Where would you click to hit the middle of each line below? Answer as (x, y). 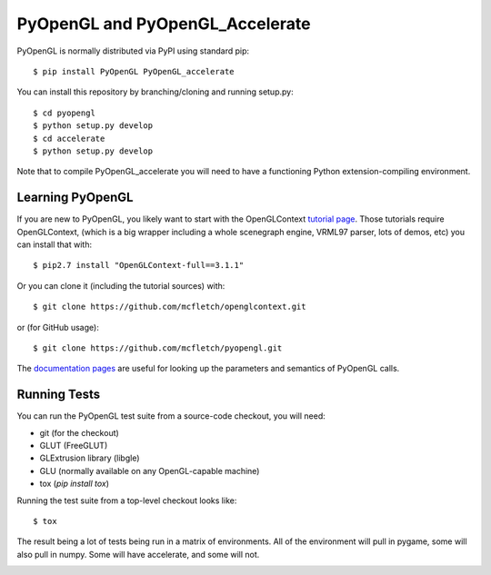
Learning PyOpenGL (75, 198)
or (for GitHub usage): (58, 327)
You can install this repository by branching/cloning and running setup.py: (155, 92)
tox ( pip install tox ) (74, 484)
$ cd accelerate (69, 138)
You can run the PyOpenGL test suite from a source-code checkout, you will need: (171, 416)
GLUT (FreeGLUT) (74, 446)
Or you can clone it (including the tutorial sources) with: (121, 285)
